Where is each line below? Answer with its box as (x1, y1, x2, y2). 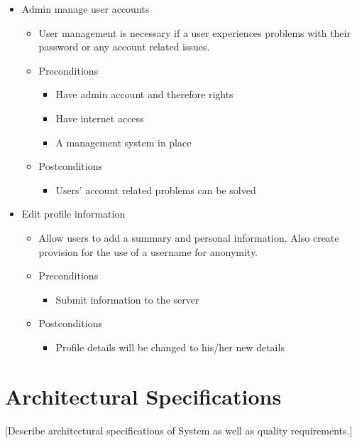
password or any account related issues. (38, 39, 210, 54)
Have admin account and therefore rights (55, 87, 234, 102)
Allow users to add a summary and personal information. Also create (38, 230, 339, 245)
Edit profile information (21, 206, 126, 221)
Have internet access (55, 110, 144, 125)
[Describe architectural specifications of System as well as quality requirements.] (5, 422, 353, 437)
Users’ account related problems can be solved (55, 182, 256, 197)
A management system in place (55, 134, 192, 149)
